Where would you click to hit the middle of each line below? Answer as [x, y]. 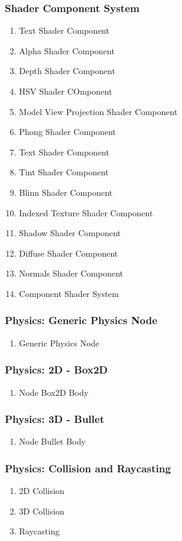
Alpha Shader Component [67, 50]
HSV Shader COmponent [65, 91]
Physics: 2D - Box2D [56, 370]
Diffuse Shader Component [68, 253]
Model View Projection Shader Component [98, 111]
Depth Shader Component [67, 71]
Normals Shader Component [71, 273]
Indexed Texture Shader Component [86, 212]
